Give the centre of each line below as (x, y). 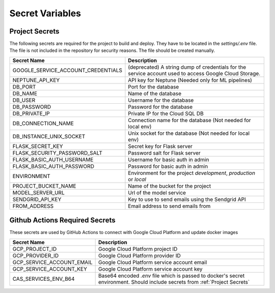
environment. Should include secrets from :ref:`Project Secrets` (174, 282)
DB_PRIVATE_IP (31, 113)
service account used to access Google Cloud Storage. (194, 73)
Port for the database (154, 86)
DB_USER (24, 100)
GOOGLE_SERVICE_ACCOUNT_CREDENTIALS (67, 70)
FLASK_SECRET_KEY (38, 146)
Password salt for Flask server (164, 153)
